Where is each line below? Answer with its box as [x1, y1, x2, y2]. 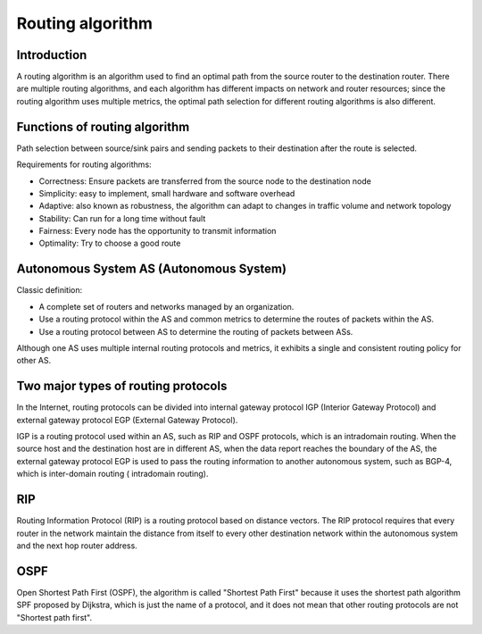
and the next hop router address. [16, 540, 137, 551]
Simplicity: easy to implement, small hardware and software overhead [38, 188, 295, 198]
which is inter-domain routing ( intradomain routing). [16, 469, 209, 480]
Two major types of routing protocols [16, 379, 228, 394]
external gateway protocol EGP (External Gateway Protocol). [16, 414, 238, 425]
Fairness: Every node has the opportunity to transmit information [38, 226, 277, 237]
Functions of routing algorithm [16, 119, 190, 134]
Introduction [16, 47, 87, 63]
